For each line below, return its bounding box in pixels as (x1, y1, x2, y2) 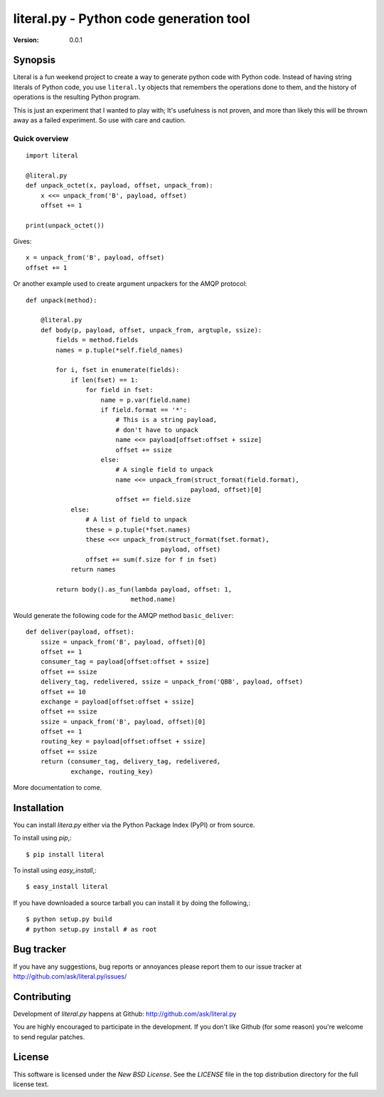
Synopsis (13, 54, 56, 66)
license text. (13, 1080, 49, 1088)
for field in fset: (85, 386, 154, 394)
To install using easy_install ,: (13, 866, 97, 875)
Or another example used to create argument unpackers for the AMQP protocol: (13, 279, 247, 288)
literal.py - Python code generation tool (13, 11, 250, 26)
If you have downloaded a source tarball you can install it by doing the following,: (13, 898, 251, 907)
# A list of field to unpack (85, 515, 188, 524)
